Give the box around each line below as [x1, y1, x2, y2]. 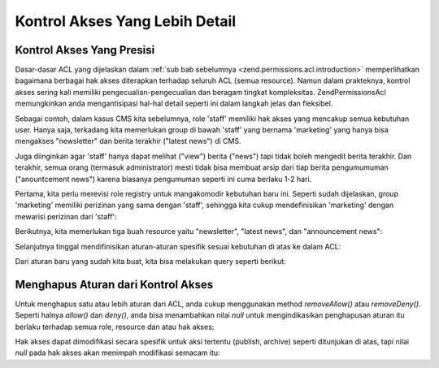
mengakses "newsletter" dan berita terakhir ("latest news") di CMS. [15, 136, 241, 146]
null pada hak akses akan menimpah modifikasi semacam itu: [15, 348, 220, 357]
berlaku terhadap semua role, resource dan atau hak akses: [15, 322, 215, 331]
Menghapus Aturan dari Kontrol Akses [15, 277, 214, 292]
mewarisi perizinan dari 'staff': [15, 211, 117, 221]
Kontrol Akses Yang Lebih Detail [15, 12, 236, 30]
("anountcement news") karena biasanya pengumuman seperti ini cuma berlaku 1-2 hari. [15, 174, 312, 184]
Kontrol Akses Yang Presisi [15, 43, 155, 57]
